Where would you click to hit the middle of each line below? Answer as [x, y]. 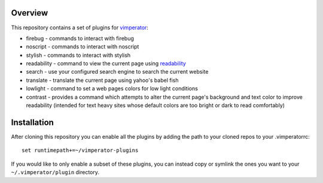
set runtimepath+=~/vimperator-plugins [80, 150]
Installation [32, 122]
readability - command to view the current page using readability [106, 63]
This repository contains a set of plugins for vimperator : [80, 28]
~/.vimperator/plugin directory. [55, 172]
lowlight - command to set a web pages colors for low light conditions [112, 89]
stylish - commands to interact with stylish [78, 55]
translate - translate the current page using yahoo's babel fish [102, 80]
